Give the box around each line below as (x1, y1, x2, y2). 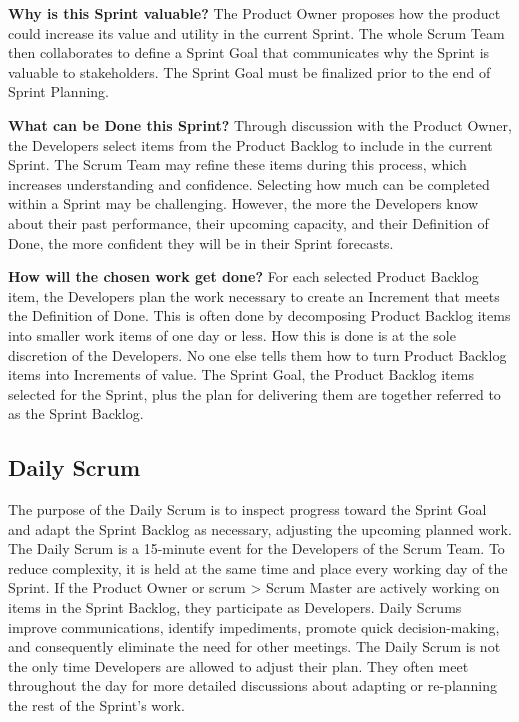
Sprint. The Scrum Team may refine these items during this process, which (8, 154, 467, 175)
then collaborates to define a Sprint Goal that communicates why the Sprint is (8, 42, 490, 63)
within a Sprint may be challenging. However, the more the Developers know (8, 193, 479, 214)
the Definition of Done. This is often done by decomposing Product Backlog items (8, 305, 511, 326)
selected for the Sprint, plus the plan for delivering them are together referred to (8, 383, 501, 404)
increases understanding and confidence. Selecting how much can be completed (8, 173, 490, 194)
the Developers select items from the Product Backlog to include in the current (8, 134, 493, 155)
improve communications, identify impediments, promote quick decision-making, (8, 616, 500, 637)
